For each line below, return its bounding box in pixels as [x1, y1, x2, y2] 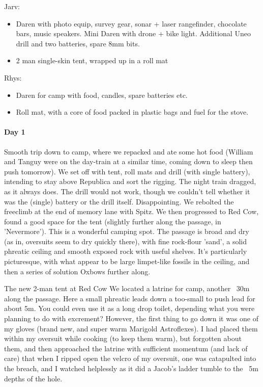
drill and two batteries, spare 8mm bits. [16, 38, 140, 48]
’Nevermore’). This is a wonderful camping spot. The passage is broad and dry [4, 226, 249, 237]
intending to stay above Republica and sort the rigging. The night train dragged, [4, 176, 256, 187]
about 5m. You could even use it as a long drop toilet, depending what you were [4, 303, 255, 314]
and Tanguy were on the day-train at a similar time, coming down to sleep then [4, 156, 253, 167]
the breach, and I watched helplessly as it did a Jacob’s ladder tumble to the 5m [4, 363, 258, 374]
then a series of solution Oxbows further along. [4, 266, 151, 276]
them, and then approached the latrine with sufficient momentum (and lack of [4, 343, 248, 353]
